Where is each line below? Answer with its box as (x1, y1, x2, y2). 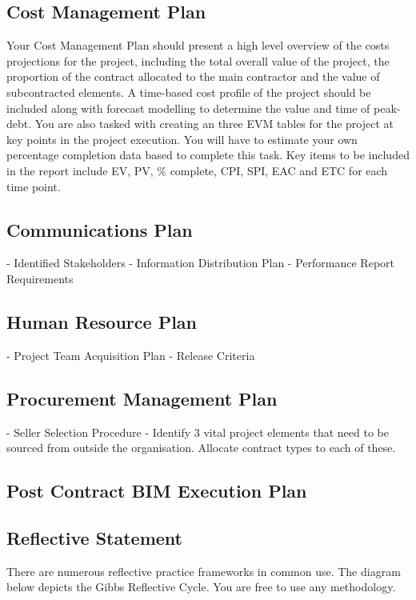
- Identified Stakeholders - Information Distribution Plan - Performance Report (6, 254, 394, 271)
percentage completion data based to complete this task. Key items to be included (6, 146, 410, 163)
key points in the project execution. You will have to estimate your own (6, 130, 358, 147)
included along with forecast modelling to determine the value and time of (6, 99, 370, 116)
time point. (6, 178, 61, 194)
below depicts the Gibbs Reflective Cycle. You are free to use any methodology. (6, 578, 396, 595)
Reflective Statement (6, 525, 182, 550)
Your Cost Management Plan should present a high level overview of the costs (6, 37, 390, 54)
